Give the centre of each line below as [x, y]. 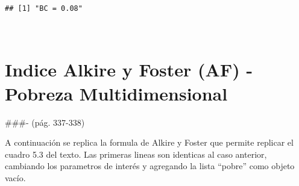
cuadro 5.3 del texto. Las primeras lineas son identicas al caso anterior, [136, 154]
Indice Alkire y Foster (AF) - [129, 70]
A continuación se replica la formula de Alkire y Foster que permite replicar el [149, 142]
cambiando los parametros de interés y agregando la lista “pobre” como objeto [150, 166]
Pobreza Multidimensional [116, 93]
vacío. [15, 177]
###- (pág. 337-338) [45, 122]
